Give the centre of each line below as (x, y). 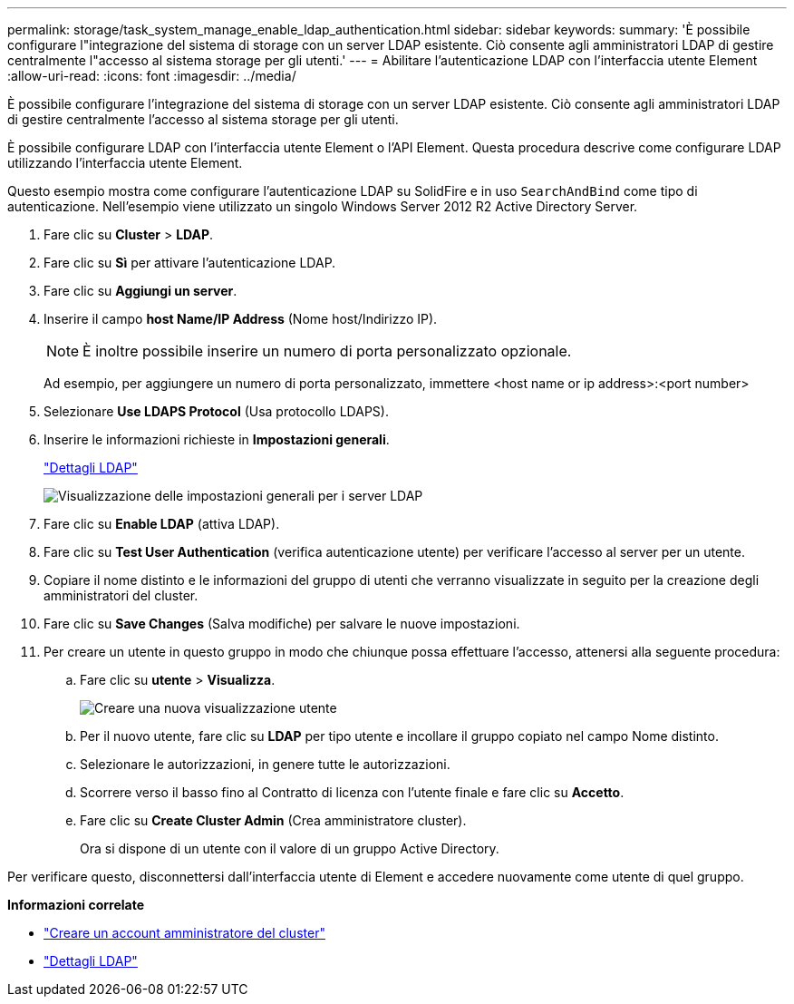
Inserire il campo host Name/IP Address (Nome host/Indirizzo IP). (241, 319)
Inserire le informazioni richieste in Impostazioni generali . (217, 439)
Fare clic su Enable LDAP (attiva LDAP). (162, 524)
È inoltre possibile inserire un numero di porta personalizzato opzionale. (327, 351)
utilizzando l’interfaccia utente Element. (125, 163)
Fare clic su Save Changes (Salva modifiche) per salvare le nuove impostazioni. (282, 624)
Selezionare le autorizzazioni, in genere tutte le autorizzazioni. (265, 764)
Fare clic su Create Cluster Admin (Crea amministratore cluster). (273, 820)
